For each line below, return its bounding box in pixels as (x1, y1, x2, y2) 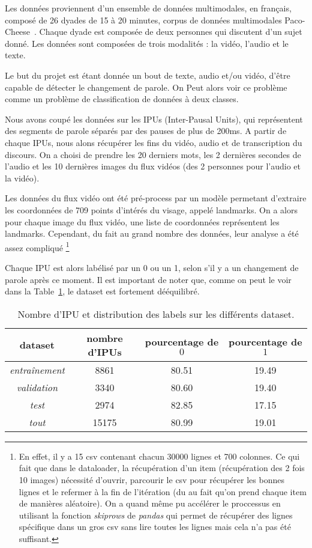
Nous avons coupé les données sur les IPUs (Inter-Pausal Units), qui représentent (5, 112, 303, 125)
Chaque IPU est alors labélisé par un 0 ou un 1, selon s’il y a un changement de (5, 261, 299, 273)
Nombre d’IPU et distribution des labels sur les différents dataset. (17, 306, 295, 321)
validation (16, 380, 58, 394)
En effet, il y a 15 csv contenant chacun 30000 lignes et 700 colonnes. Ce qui (19, 449, 300, 462)
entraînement (10, 362, 65, 377)
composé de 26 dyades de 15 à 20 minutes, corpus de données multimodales (5, 13, 282, 26)
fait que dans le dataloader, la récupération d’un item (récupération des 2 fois (19, 461, 305, 474)
